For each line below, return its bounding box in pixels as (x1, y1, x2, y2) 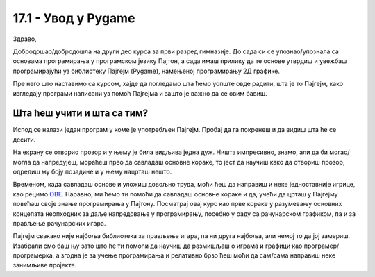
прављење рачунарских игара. (12, 219, 106, 227)
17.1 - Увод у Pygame (12, 10, 135, 26)
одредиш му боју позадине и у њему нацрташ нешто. (12, 167, 172, 176)
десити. (12, 135, 36, 144)
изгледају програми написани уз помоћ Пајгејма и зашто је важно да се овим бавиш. (12, 89, 267, 97)
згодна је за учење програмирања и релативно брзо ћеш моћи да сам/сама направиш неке (60, 251, 336, 260)
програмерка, (12, 251, 55, 260)
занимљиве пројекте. (12, 261, 77, 269)
